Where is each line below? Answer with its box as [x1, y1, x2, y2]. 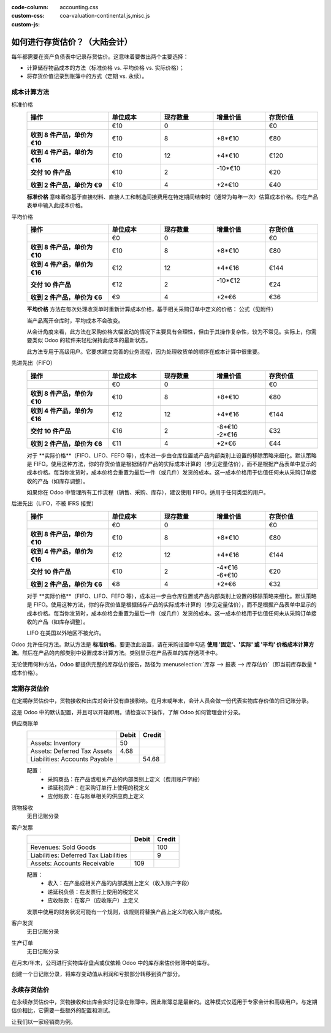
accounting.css [59, 4, 99, 10]
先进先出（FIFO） [11, 359, 56, 367]
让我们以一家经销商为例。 [11, 1018, 76, 1025]
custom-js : [11, 20, 40, 28]
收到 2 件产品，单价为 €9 [30, 181, 102, 189]
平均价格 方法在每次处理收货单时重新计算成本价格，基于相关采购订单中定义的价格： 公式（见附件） [26, 305, 277, 313]
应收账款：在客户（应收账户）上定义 [47, 897, 139, 904]
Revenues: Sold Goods [30, 843, 96, 852]
